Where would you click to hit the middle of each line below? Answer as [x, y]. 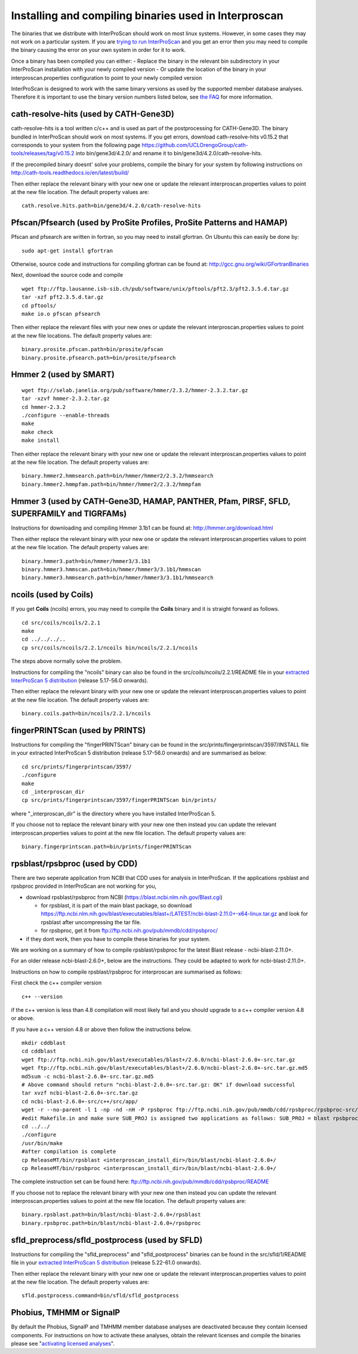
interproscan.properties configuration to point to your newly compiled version [107, 78]
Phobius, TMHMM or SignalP [66, 1313]
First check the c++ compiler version [56, 983]
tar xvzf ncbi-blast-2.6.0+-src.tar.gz [80, 1093]
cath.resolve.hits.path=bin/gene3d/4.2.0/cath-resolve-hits [111, 206]
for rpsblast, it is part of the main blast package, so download [116, 905]
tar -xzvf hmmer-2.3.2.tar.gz [66, 399]
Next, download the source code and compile [67, 275]
